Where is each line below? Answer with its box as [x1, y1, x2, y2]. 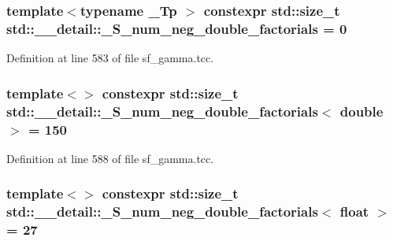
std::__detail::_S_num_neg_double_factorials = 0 [6, 18, 347, 38]
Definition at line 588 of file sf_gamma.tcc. [6, 150, 214, 166]
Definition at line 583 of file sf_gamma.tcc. [6, 50, 214, 66]
